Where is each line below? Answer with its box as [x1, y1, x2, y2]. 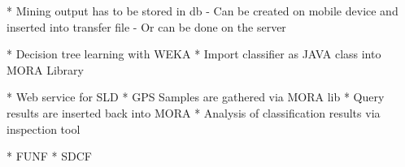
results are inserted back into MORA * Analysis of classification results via [7, 104, 381, 121]
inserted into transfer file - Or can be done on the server [7, 18, 286, 35]
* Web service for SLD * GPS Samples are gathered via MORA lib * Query [7, 88, 385, 105]
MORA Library [7, 61, 84, 78]
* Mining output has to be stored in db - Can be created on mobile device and [7, 2, 398, 19]
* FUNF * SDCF [7, 148, 92, 165]
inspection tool [7, 120, 81, 137]
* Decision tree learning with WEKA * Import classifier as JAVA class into [7, 45, 381, 62]
